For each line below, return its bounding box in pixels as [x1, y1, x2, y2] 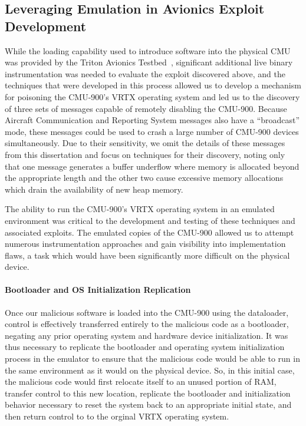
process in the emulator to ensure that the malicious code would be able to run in [5, 352, 300, 365]
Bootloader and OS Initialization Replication [5, 283, 191, 296]
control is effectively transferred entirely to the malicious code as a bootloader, [5, 318, 289, 330]
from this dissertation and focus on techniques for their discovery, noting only [5, 148, 285, 160]
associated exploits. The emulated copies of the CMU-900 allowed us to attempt [5, 226, 294, 238]
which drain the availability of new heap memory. [5, 183, 183, 195]
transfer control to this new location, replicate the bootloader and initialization [5, 387, 291, 399]
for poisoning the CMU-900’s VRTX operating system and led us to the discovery [5, 90, 300, 103]
